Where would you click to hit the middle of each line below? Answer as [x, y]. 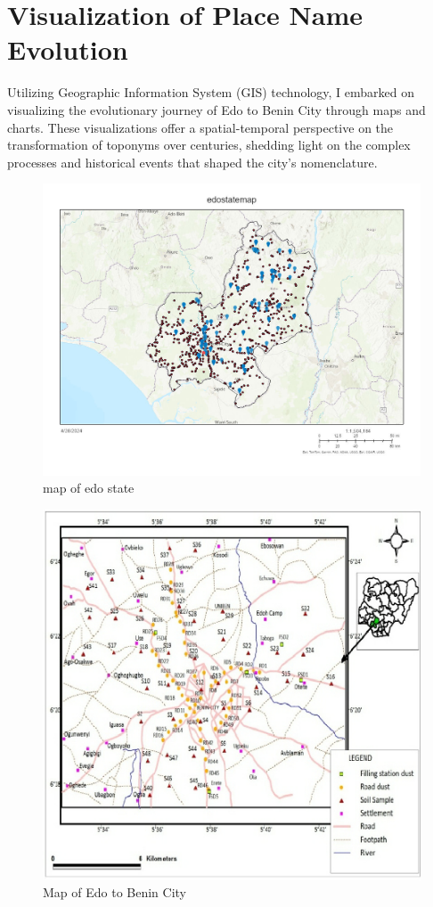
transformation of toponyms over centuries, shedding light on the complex [209, 145]
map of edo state [89, 488]
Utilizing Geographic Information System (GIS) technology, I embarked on [211, 92]
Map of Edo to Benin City [115, 892]
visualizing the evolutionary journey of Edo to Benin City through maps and [216, 109]
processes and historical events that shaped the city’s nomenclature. [192, 162]
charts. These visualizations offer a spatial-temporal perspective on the [200, 127]
